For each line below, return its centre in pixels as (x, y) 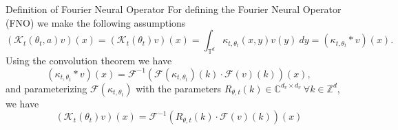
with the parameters (179, 88)
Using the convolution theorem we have (89, 60)
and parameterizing (46, 88)
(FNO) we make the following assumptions (96, 22)
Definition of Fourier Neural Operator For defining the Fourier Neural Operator (174, 9)
